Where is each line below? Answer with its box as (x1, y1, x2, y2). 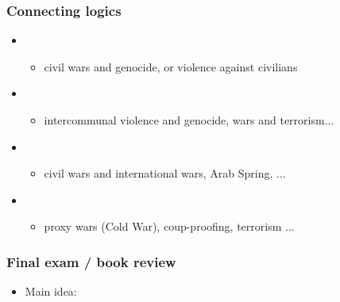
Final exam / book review (6, 251, 176, 271)
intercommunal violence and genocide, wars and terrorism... (44, 112, 334, 128)
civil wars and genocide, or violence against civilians (44, 58, 298, 75)
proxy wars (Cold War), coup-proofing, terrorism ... (44, 218, 295, 235)
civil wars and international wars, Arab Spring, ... (44, 165, 286, 182)
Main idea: (25, 283, 77, 300)
